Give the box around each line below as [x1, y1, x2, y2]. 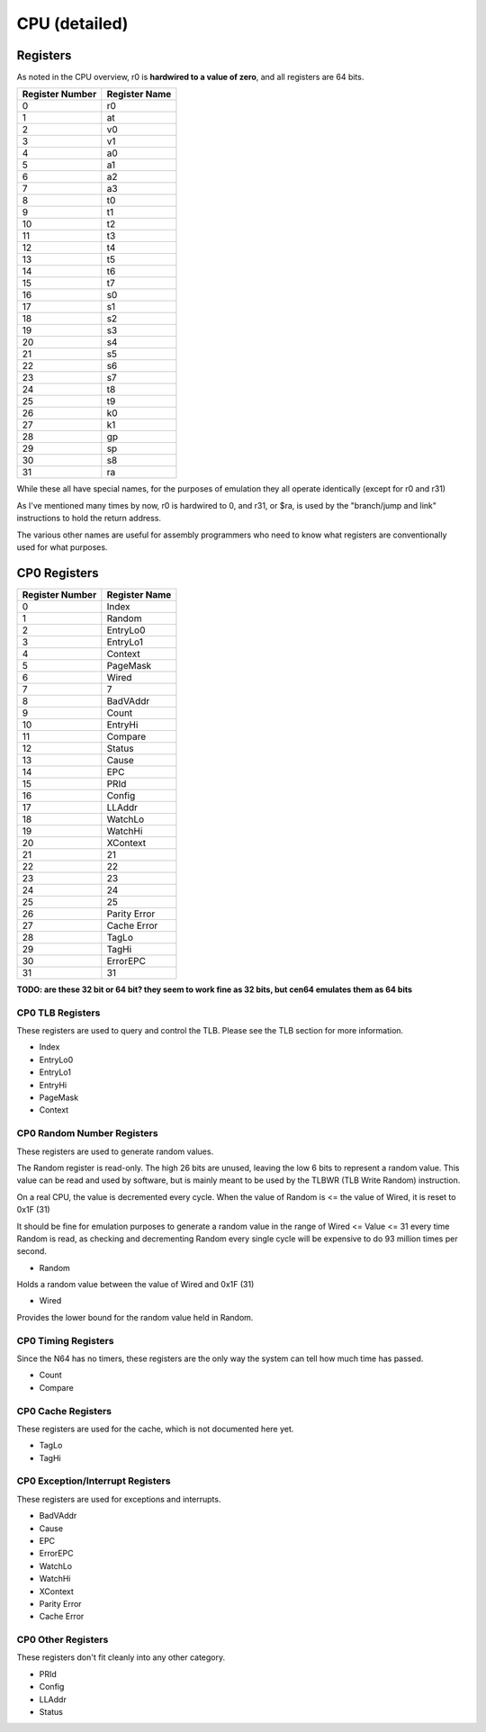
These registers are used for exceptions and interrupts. [16, 1493, 221, 1504]
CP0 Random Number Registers [16, 1127, 158, 1140]
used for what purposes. [16, 542, 108, 553]
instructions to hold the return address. [16, 513, 162, 524]
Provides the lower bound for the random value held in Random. [16, 1312, 254, 1322]
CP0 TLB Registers [16, 1006, 101, 1019]
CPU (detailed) [16, 14, 129, 33]
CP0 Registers [16, 565, 99, 581]
